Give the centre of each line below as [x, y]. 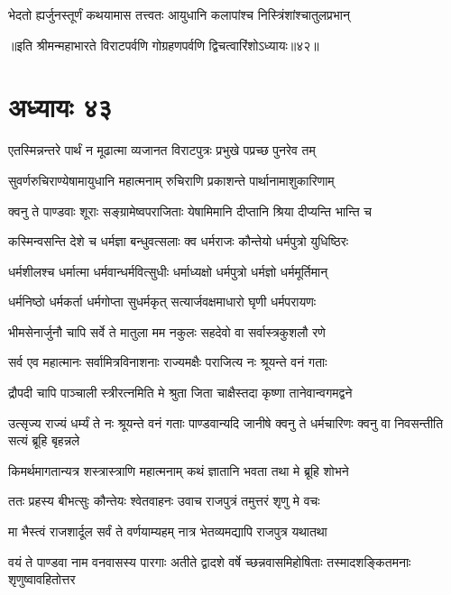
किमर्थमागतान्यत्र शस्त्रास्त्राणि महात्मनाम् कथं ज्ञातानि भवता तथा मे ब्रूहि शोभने [179, 470]
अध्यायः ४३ [60, 107]
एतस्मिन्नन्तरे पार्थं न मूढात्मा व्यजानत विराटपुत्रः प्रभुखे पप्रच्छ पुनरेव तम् [162, 150]
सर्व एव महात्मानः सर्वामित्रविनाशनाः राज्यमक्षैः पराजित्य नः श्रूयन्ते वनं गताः [168, 362]
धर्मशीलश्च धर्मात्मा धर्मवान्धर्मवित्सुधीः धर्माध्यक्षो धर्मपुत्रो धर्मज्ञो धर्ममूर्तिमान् [168, 271]
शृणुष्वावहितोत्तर [42, 579]
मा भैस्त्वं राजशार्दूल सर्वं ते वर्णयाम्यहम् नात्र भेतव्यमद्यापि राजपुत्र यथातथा [168, 531]
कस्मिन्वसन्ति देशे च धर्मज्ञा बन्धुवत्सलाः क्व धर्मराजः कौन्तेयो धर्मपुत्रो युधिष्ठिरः [179, 241]
